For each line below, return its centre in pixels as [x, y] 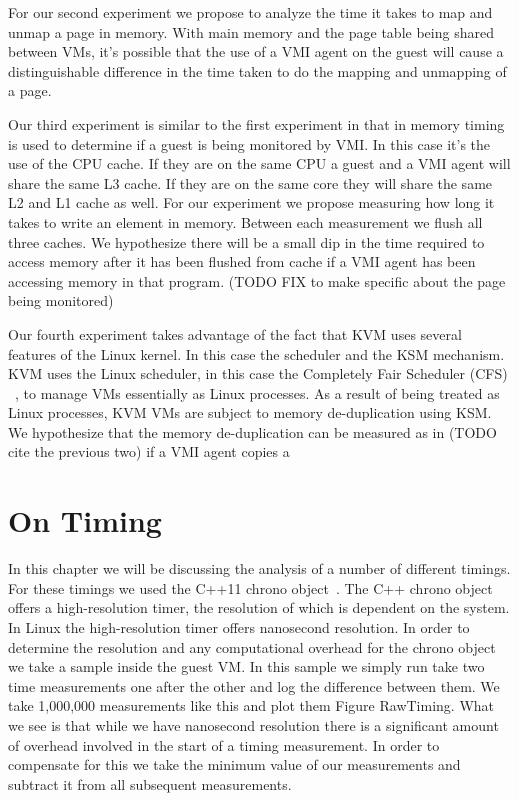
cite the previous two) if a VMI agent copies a [149, 451]
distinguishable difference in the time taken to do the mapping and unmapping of [257, 70]
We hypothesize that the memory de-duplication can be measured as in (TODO [252, 431]
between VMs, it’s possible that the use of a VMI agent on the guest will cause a [256, 51]
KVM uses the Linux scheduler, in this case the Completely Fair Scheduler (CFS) [258, 373]
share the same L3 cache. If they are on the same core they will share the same [250, 182]
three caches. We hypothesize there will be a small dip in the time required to [246, 241]
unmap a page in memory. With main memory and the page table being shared [251, 31]
